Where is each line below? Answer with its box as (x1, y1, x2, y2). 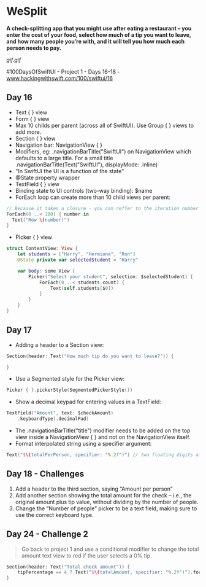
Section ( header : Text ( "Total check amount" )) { (6, 564, 131, 570)
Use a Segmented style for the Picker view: (15, 375, 124, 383)
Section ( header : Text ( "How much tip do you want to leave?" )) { (6, 353, 174, 359)
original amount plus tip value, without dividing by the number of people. (15, 498, 199, 505)
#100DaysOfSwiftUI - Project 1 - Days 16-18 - (6, 68, 120, 75)
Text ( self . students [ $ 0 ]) (50, 285, 114, 291)
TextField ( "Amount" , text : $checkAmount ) (6, 410, 114, 416)
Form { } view (15, 115, 50, 122)
